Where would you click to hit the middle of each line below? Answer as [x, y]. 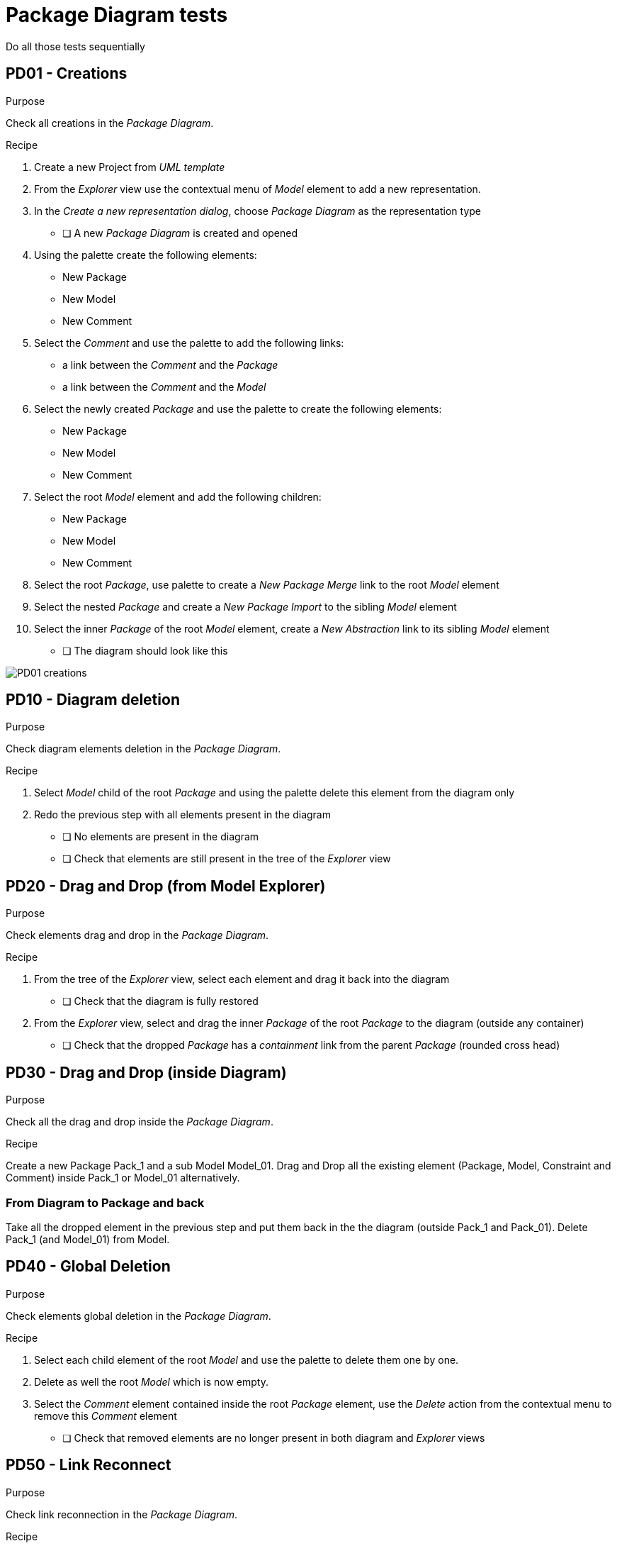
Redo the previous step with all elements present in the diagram [182, 815]
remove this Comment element [106, 1416]
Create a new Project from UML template [130, 167]
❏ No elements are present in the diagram [161, 837]
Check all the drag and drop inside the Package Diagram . [140, 1122]
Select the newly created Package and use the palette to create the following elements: [238, 408]
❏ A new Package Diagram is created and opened [180, 233]
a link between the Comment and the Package [170, 365]
